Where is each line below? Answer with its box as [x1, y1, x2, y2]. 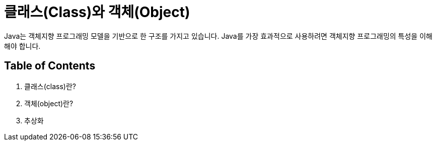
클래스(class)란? [24, 82, 76, 91]
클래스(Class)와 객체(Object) [4, 4, 190, 21]
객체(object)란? [24, 99, 74, 108]
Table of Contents [4, 59, 96, 72]
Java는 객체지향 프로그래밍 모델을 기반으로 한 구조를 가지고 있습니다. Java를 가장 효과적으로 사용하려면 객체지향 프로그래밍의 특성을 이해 [4, 31, 432, 40]
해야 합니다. [4, 41, 41, 50]
